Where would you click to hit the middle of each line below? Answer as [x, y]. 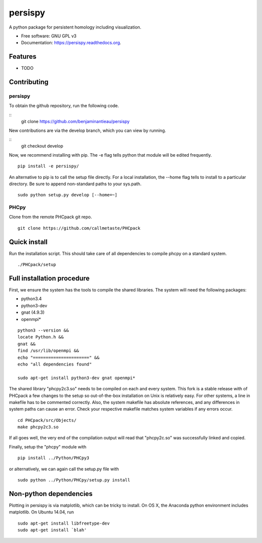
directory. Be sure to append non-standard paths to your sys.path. [75, 184]
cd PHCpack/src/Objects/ [47, 420]
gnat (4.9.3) [33, 312]
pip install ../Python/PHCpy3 [54, 458]
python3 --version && [43, 330]
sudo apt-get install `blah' [52, 530]
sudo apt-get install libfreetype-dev [64, 523]
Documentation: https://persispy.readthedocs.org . [71, 43]
